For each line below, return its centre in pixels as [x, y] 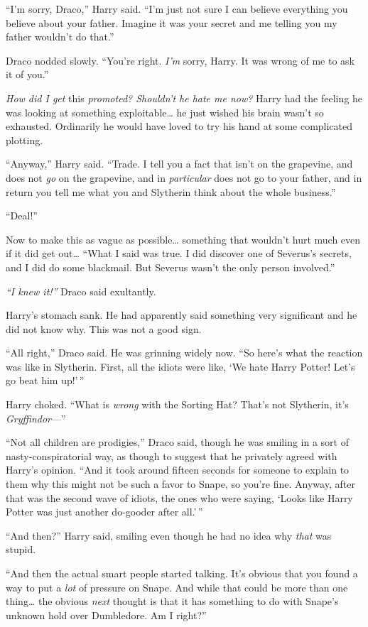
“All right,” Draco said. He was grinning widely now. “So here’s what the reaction [184, 353]
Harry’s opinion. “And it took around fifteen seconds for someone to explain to [178, 470]
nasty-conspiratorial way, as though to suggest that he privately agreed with [172, 456]
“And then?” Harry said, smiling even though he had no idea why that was [169, 535]
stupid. [21, 549]
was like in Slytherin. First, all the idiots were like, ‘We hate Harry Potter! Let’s [180, 366]
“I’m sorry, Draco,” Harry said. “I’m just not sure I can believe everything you [177, 9]
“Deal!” [22, 216]
